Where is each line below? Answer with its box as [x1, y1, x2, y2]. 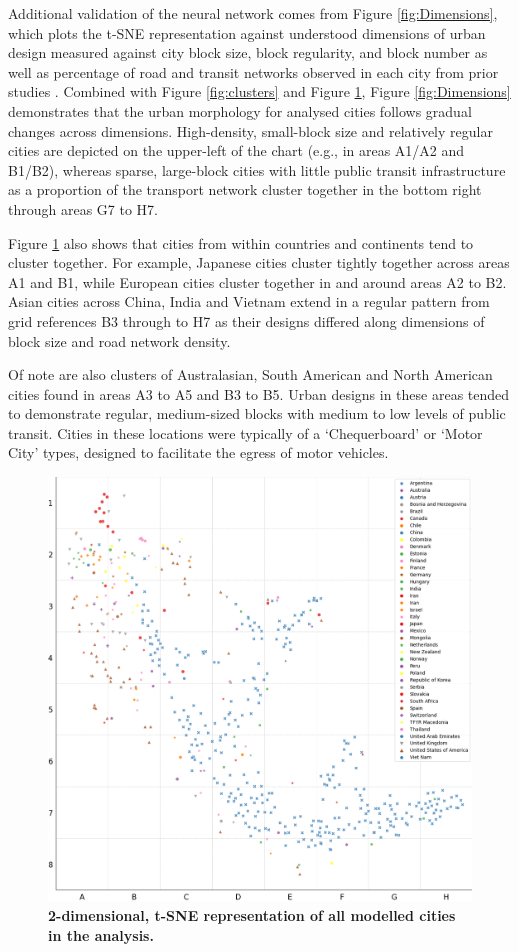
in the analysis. [48, 924, 154, 945]
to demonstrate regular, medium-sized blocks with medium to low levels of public [8, 403, 506, 424]
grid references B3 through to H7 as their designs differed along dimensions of [8, 310, 485, 331]
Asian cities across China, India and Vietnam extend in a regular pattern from [8, 291, 490, 312]
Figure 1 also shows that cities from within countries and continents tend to [8, 232, 474, 253]
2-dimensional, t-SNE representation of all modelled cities [48, 905, 456, 926]
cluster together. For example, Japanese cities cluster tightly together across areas [8, 252, 510, 273]
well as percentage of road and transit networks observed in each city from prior [8, 61, 499, 82]
